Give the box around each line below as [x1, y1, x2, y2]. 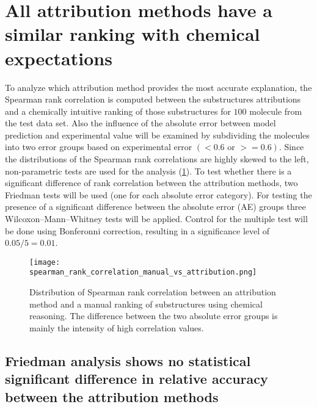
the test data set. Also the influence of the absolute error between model [5, 117, 276, 129]
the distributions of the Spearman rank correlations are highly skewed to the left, [5, 153, 309, 165]
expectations [5, 45, 112, 70]
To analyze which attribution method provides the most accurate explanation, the [5, 81, 312, 93]
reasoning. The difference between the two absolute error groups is [29, 309, 278, 322]
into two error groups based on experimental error [5, 140, 192, 153]
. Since [279, 140, 304, 153]
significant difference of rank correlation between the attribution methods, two [5, 176, 298, 189]
